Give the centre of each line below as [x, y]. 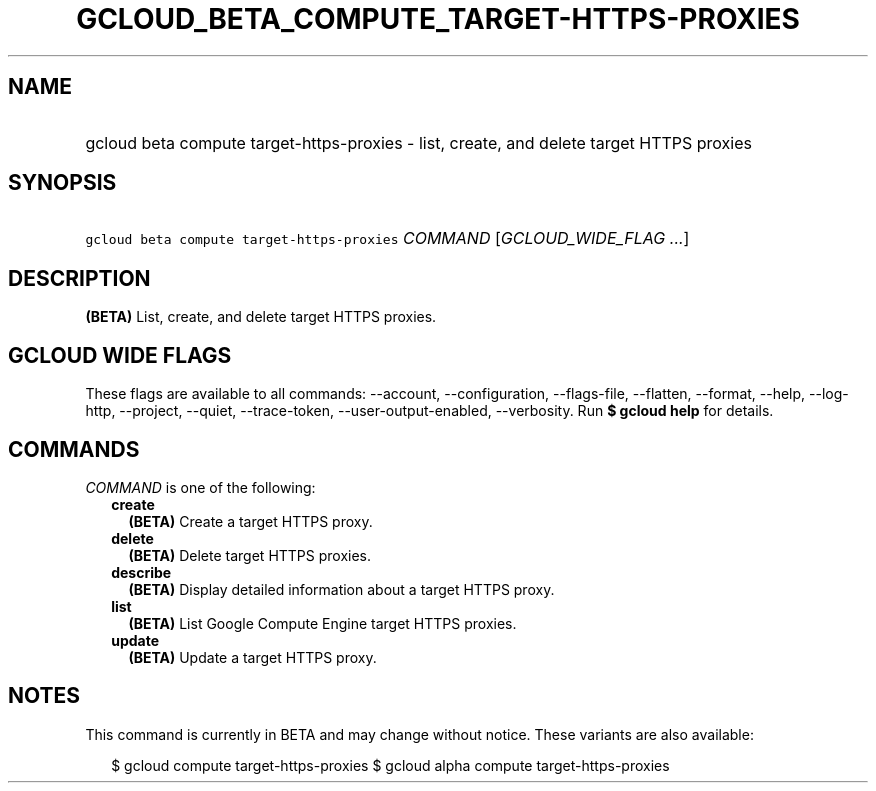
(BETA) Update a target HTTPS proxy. [252, 657]
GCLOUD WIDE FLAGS [120, 355]
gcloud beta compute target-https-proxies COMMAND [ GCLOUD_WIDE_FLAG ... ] [387, 238]
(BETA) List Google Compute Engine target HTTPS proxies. [322, 623]
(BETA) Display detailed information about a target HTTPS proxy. [341, 589]
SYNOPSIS [62, 183]
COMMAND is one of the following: [200, 487]
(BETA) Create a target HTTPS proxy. [250, 521]
